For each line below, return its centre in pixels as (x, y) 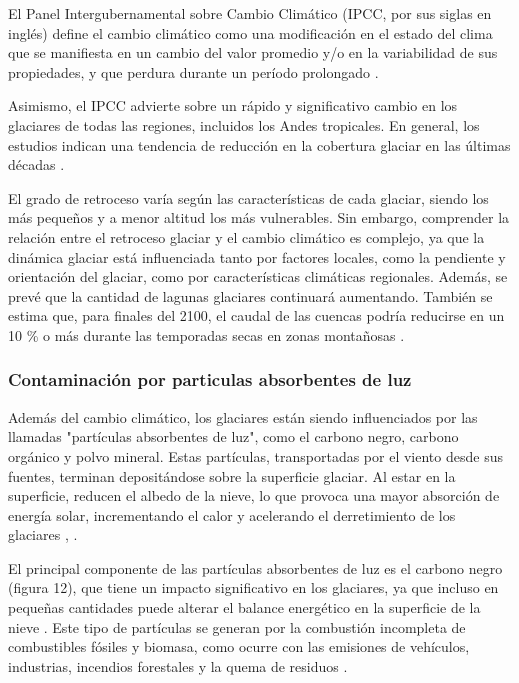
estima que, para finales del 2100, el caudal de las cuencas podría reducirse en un (256, 315)
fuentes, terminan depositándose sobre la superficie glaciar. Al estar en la (232, 475)
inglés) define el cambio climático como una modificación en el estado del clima (250, 32)
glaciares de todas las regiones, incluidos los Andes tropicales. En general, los (244, 124)
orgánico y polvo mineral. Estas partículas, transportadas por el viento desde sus (255, 455)
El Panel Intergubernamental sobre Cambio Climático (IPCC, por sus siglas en (250, 13)
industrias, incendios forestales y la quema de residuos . (178, 665)
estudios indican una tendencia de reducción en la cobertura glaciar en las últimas (259, 144)
